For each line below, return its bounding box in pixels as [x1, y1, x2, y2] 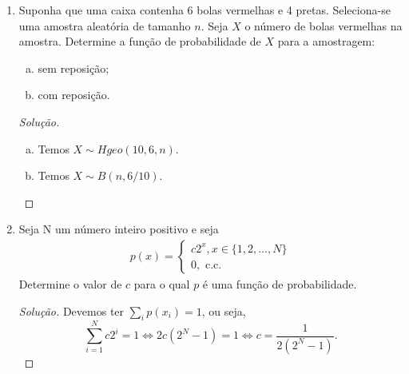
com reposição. [38, 86, 110, 103]
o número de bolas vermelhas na [244, 17, 403, 34]
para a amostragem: [277, 33, 375, 50]
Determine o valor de [18, 275, 122, 292]
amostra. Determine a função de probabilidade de [18, 33, 261, 50]
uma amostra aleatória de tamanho [18, 17, 191, 34]
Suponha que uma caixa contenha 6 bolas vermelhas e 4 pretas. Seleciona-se [18, 2, 391, 18]
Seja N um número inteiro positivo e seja [18, 221, 219, 237]
